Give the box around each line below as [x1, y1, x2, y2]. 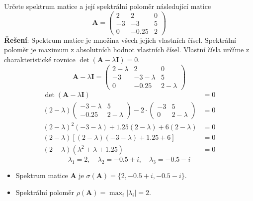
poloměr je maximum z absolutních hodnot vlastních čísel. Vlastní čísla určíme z [4, 44, 250, 55]
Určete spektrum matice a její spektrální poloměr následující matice [4, 1, 211, 11]
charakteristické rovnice [4, 54, 76, 64]
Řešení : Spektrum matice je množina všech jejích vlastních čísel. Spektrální [4, 34, 236, 45]
